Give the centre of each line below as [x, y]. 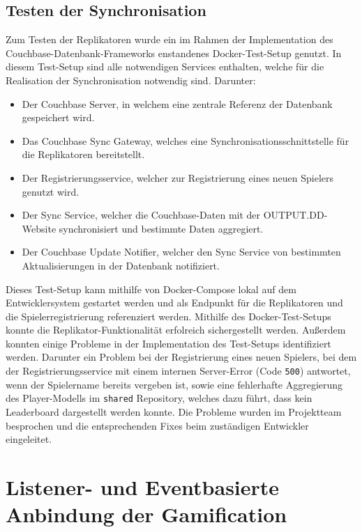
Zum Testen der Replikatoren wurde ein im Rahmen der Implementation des [169, 39]
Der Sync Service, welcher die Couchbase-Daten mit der [141, 215]
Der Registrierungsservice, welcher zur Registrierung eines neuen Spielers [178, 177]
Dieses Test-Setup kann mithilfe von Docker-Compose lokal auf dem [151, 289]
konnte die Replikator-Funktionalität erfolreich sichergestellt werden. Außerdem [176, 330]
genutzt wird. [51, 191]
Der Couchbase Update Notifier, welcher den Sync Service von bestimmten [181, 252]
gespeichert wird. [58, 117]
